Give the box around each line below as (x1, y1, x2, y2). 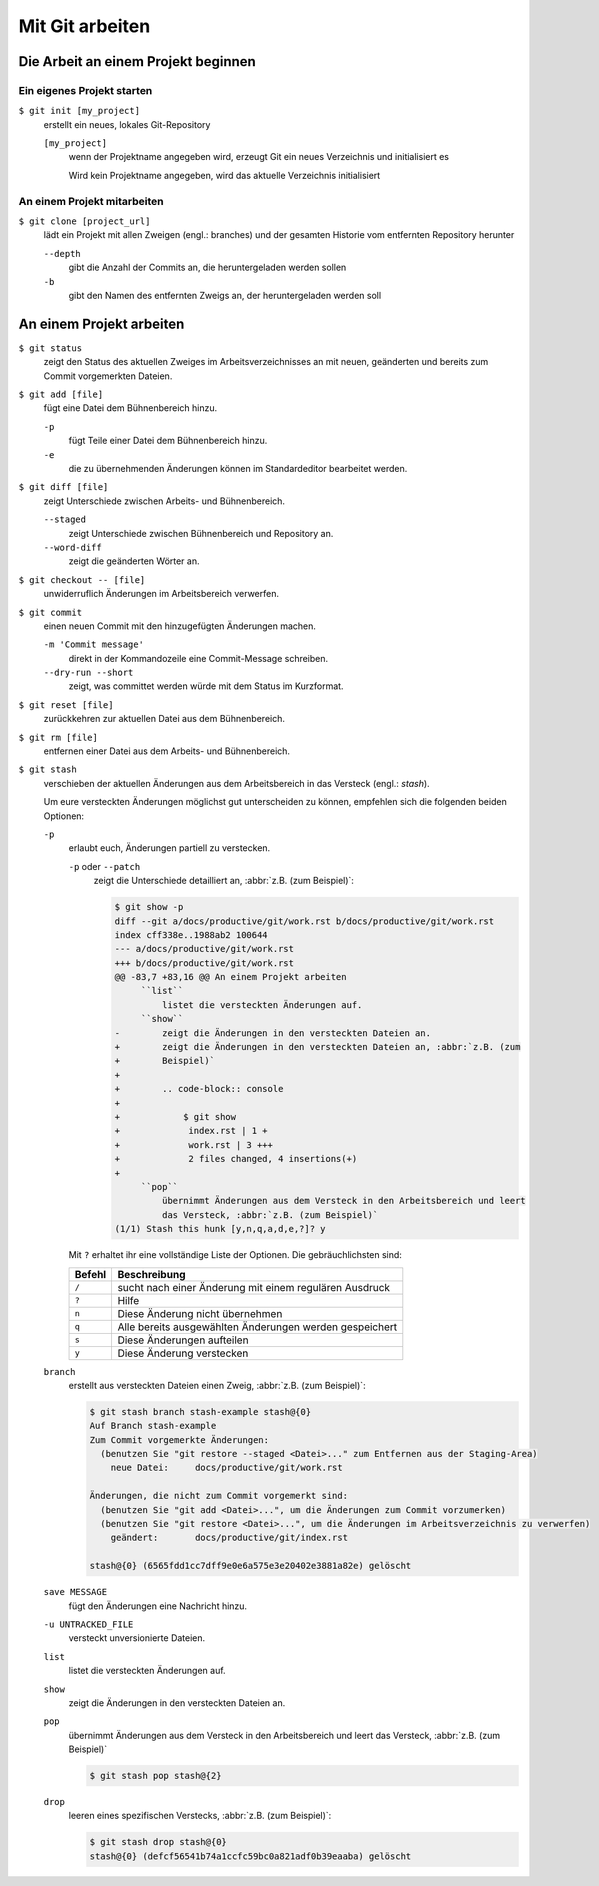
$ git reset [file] (18, 699, 114, 710)
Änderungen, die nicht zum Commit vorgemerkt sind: (89, 1490, 349, 1502)
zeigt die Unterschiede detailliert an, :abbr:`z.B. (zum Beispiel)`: (93, 875, 355, 887)
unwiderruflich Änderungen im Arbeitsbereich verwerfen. (43, 588, 280, 600)
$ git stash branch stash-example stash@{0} (89, 1406, 312, 1417)
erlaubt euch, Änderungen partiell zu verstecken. (68, 842, 271, 854)
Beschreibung (117, 1267, 186, 1281)
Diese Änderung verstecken (117, 1346, 249, 1360)
